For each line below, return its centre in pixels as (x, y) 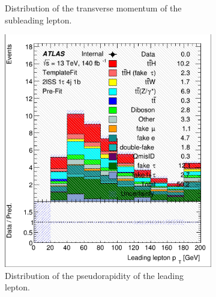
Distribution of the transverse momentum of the (93, 8)
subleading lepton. (38, 20)
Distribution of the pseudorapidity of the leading (94, 275)
